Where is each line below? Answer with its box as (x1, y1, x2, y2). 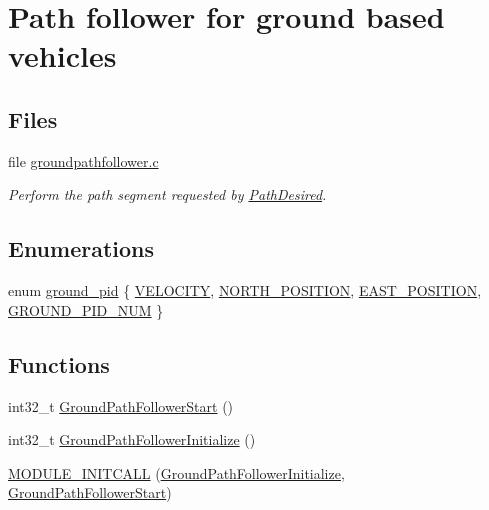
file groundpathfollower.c (8, 150, 159, 171)
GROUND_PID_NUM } (8, 299, 164, 320)
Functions (8, 348, 110, 379)
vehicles (8, 35, 117, 76)
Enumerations (8, 233, 155, 264)
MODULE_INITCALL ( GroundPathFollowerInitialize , (8, 462, 345, 483)
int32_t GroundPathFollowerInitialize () (8, 429, 256, 450)
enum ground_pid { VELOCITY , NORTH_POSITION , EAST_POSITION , (8, 280, 482, 301)
